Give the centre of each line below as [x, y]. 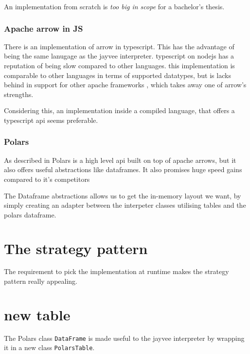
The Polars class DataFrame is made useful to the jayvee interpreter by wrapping [124, 338]
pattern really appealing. [41, 281]
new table [37, 314]
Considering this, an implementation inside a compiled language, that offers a [119, 110]
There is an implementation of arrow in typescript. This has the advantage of [119, 46]
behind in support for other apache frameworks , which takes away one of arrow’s [125, 85]
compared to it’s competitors [47, 179]
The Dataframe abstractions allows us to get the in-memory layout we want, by [123, 195]
